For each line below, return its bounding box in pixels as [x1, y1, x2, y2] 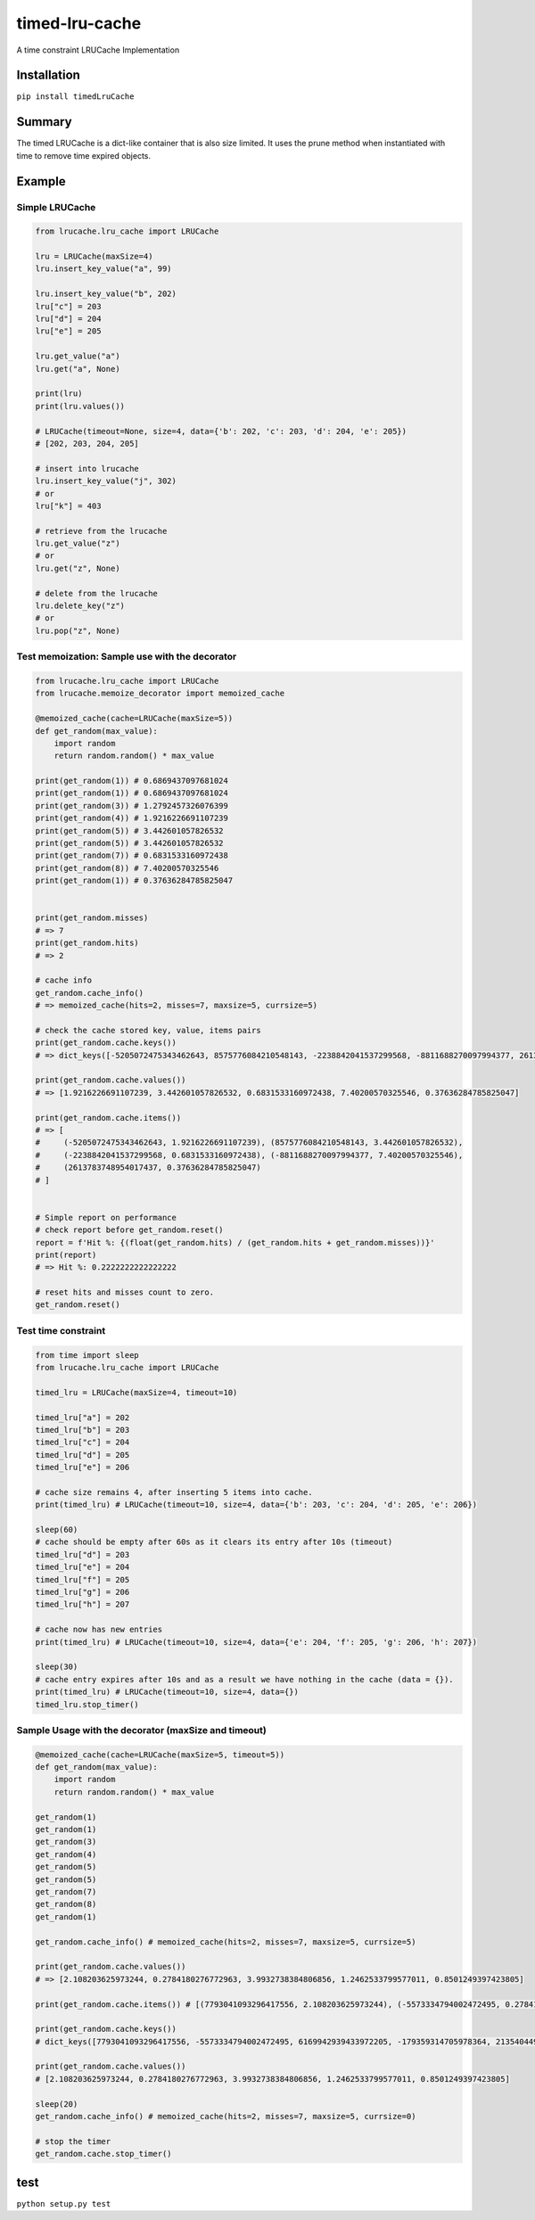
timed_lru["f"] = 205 [35, 1575, 130, 1584]
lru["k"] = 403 [35, 500, 102, 511]
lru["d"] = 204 [35, 314, 102, 325]
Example [16, 174, 66, 189]
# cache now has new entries [35, 1624, 163, 1635]
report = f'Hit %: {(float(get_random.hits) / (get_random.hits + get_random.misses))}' [35, 1237, 436, 1247]
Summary [16, 114, 72, 129]
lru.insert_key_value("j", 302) [35, 476, 177, 486]
